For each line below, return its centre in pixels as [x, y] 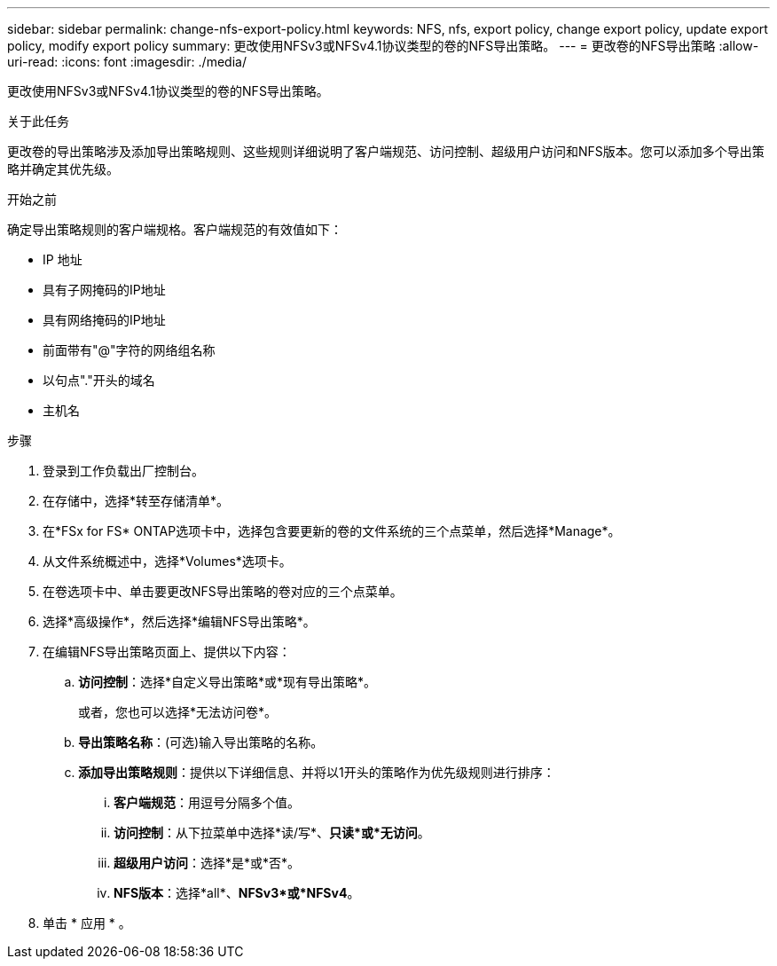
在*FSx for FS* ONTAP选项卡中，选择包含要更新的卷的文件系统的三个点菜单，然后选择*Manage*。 [332, 531]
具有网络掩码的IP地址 [104, 320]
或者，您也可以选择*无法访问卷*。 [178, 712]
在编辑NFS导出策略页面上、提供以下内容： [167, 652]
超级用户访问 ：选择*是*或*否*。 [207, 863]
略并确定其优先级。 [63, 169]
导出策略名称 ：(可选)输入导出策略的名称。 [201, 742]
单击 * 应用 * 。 [87, 923]
